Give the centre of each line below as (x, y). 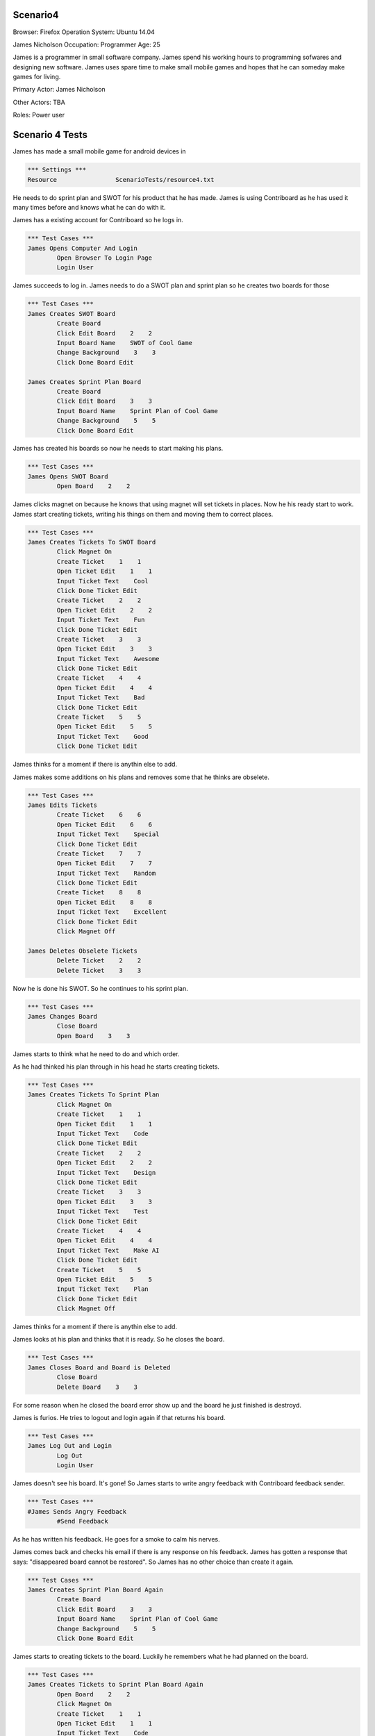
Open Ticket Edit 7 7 (105, 863)
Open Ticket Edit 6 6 (105, 824)
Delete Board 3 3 (97, 1387)
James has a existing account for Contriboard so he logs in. (98, 220)
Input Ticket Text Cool (102, 581)
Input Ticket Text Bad (101, 698)
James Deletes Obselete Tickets (83, 951)
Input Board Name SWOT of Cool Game (124, 343)
